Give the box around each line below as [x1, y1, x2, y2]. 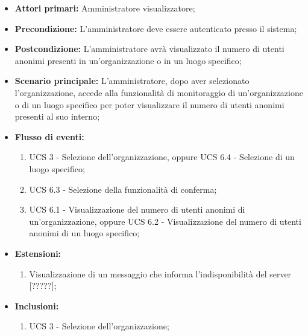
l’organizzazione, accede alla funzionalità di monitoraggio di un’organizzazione [14, 86, 303, 99]
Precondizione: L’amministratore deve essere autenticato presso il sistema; [14, 22, 297, 34]
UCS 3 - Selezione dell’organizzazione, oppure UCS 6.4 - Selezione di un [29, 150, 295, 163]
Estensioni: [14, 247, 61, 259]
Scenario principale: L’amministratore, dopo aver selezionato [14, 74, 250, 87]
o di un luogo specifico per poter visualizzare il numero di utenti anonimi [14, 98, 284, 111]
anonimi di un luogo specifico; [29, 227, 140, 239]
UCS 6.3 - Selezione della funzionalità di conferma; [29, 183, 217, 195]
